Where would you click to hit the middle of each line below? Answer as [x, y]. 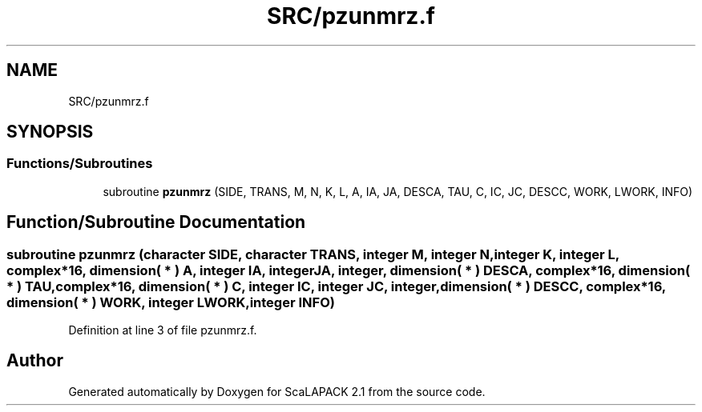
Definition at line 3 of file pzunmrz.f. [163, 330]
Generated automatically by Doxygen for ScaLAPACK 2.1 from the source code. [277, 391]
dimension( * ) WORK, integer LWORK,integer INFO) [171, 302]
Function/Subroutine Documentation [156, 222]
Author [35, 361]
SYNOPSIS [50, 132]
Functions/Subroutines [80, 164]
